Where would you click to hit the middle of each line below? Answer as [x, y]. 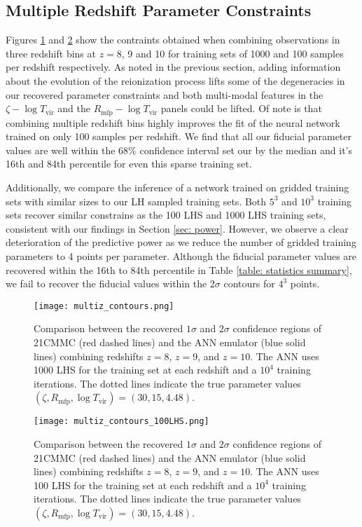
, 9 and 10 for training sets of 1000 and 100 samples [232, 53]
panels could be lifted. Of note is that [241, 108]
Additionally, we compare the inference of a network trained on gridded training [177, 187]
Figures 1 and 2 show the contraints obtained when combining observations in [173, 40]
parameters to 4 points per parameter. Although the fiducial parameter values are [181, 255]
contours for [249, 283]
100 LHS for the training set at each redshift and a [143, 485]
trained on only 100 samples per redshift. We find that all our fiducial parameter [179, 136]
